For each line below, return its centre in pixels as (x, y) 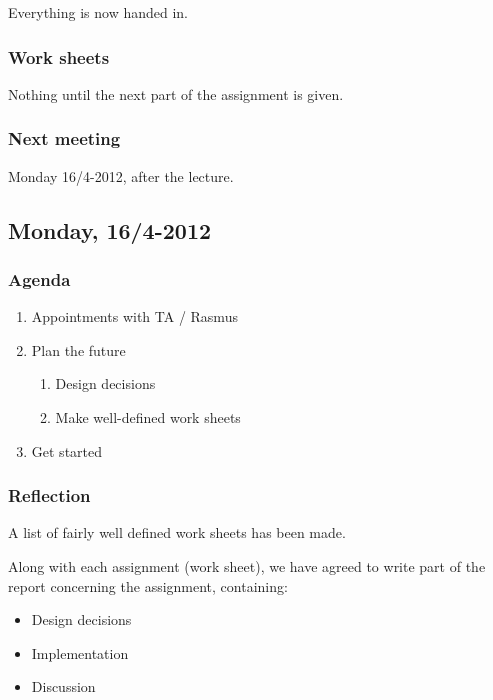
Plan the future (78, 349)
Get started (67, 450)
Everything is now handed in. (98, 12)
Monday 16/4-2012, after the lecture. (121, 175)
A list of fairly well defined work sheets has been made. (177, 532)
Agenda (39, 278)
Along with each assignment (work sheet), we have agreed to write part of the (247, 566)
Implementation (80, 652)
